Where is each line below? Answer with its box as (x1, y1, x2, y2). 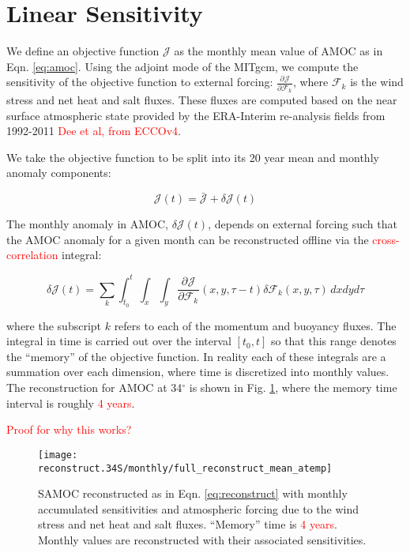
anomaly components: (6, 164, 111, 181)
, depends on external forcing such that (208, 216, 397, 232)
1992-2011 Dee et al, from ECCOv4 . (6, 122, 181, 139)
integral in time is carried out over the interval (6, 333, 231, 349)
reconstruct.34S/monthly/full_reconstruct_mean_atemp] (38, 462, 333, 474)
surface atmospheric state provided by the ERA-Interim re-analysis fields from (6, 107, 386, 123)
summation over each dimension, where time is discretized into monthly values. (6, 363, 389, 380)
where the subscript (6, 317, 102, 333)
